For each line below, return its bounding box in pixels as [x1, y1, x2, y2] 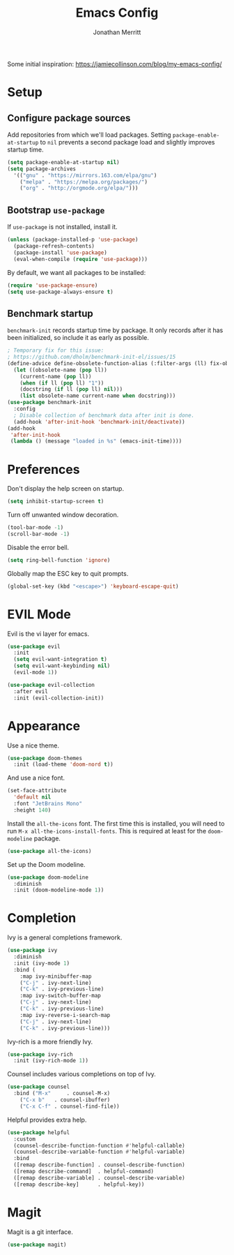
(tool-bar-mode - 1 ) [7, 524, 64, 531]
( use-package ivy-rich [7, 1050, 73, 1058]
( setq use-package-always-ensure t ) [7, 288, 114, 295]
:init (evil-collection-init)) [13, 695, 104, 701]
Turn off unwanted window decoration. [7, 511, 119, 519]
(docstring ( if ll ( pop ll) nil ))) [19, 386, 123, 393]
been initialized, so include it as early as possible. [7, 334, 150, 342]
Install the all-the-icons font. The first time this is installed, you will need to [7, 819, 225, 828]
